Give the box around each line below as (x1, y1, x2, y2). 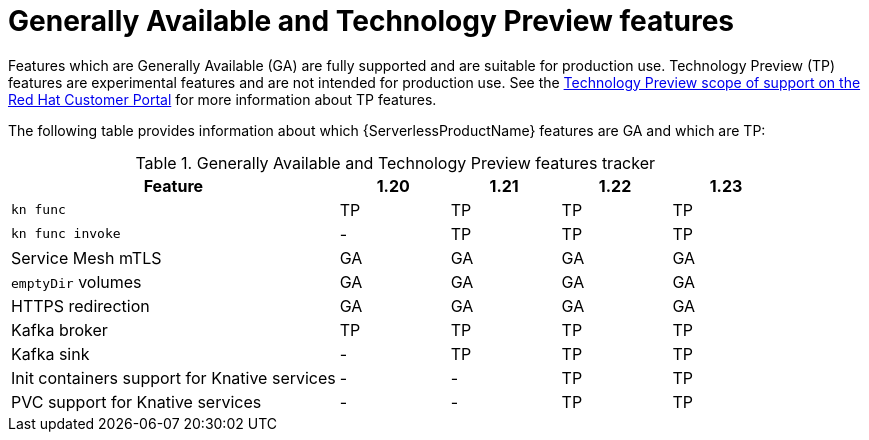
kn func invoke (11, 226, 121, 242)
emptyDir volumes (11, 271, 142, 292)
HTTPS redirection (11, 295, 150, 316)
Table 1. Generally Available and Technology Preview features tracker (135, 152, 656, 173)
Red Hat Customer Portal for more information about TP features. (8, 90, 437, 108)
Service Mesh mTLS (11, 247, 162, 268)
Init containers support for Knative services (11, 367, 336, 388)
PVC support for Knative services (11, 391, 262, 412)
